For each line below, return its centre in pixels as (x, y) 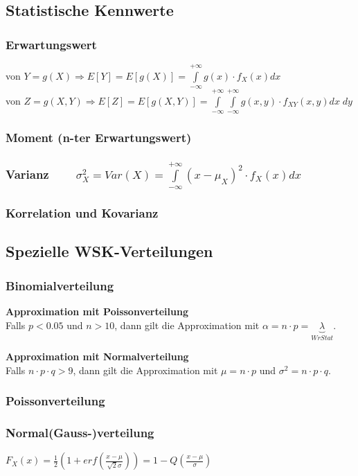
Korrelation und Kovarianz (82, 213)
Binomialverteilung (60, 285)
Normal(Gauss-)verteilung (80, 433)
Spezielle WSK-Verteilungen (109, 251)
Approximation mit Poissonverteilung (97, 311)
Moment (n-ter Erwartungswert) (99, 138)
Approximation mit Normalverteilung (97, 356)
